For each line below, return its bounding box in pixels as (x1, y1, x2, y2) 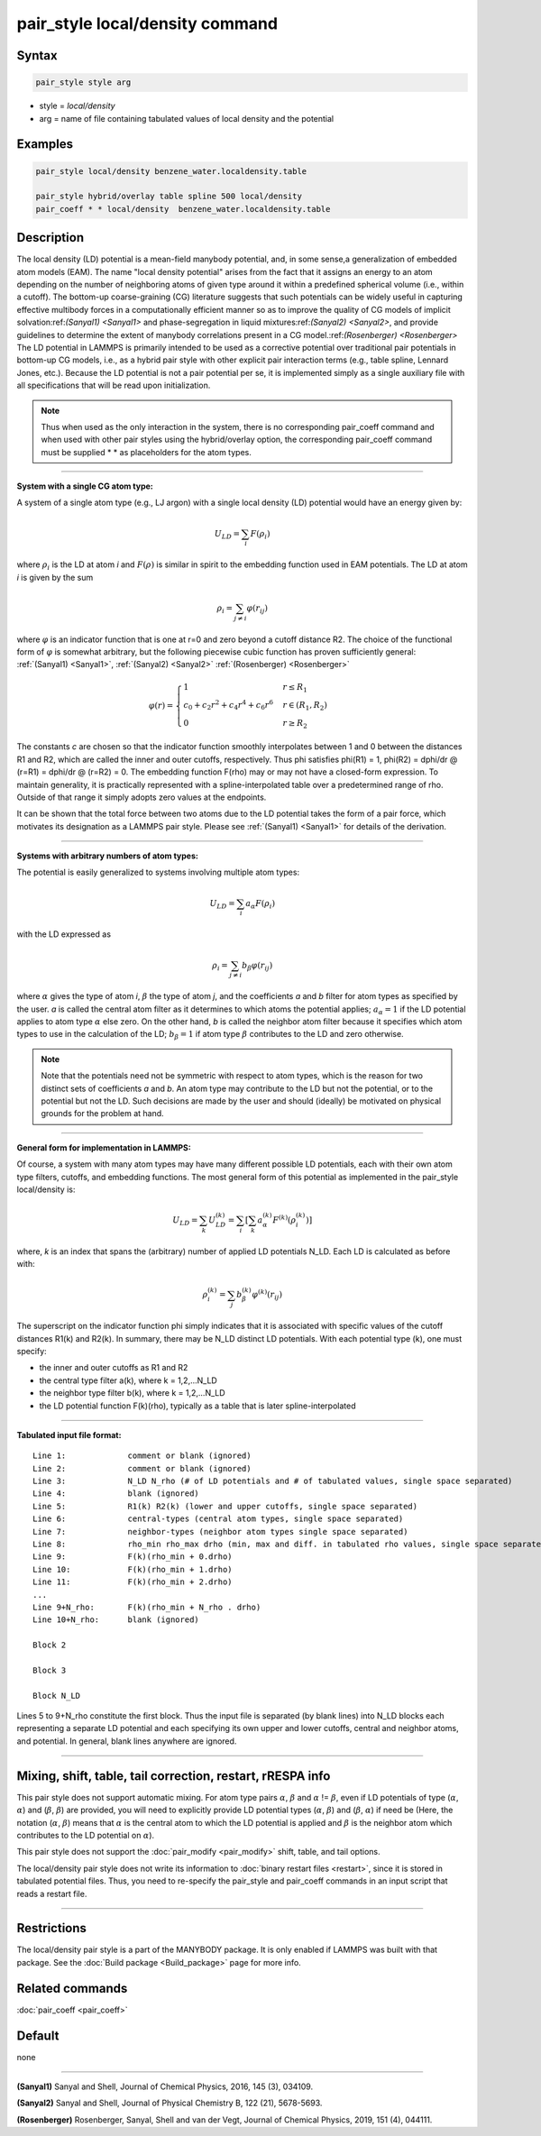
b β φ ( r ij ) (242, 960, 273, 973)
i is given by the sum (16, 572, 94, 582)
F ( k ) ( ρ (271, 1214, 297, 1225)
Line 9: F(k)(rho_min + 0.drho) (32, 1552, 234, 1562)
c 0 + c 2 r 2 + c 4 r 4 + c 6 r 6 (183, 699, 274, 712)
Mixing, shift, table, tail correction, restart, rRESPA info (16, 1768, 331, 1783)
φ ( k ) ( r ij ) (252, 1288, 283, 1302)
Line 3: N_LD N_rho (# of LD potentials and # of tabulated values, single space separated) (32, 1476, 513, 1487)
